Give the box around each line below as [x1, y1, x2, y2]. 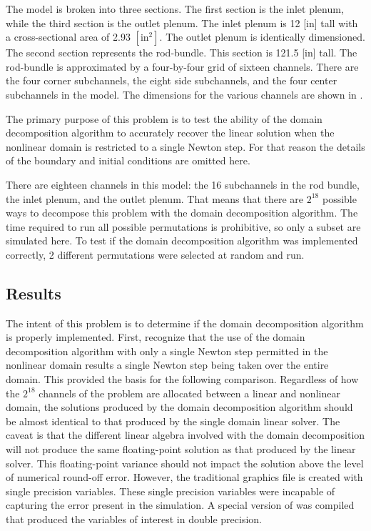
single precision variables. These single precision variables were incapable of [6, 483, 335, 498]
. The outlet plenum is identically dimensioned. [159, 29, 365, 44]
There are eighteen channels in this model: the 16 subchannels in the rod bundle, [6, 177, 360, 192]
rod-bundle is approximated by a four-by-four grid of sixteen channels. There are [6, 59, 359, 74]
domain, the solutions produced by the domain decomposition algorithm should [6, 400, 353, 415]
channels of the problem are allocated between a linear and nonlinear [39, 385, 340, 400]
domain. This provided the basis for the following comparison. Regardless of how [6, 372, 359, 387]
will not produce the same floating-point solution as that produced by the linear [6, 442, 356, 457]
